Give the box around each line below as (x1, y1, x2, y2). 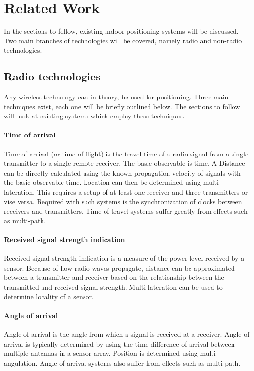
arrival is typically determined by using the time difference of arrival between (4, 338, 235, 349)
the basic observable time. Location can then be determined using (4, 177, 201, 187)
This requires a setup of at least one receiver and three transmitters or (37, 187, 248, 197)
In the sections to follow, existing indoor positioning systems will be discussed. (4, 26, 239, 36)
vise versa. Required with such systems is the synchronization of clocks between (4, 196, 242, 206)
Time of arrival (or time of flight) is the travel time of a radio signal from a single (4, 148, 249, 158)
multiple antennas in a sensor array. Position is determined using (4, 348, 198, 358)
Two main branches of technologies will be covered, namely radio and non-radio (4, 35, 242, 45)
